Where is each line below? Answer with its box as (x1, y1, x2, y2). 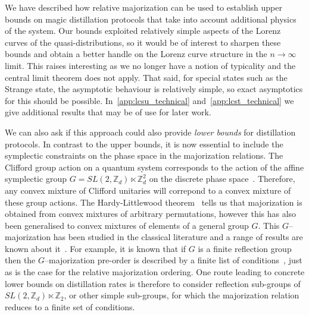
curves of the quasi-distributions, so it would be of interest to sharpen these (5, 36, 281, 48)
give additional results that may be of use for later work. (5, 106, 211, 118)
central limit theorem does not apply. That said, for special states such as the (5, 71, 288, 83)
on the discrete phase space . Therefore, (149, 172, 295, 185)
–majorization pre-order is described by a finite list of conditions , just (45, 254, 302, 266)
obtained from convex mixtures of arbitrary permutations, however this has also (5, 207, 296, 220)
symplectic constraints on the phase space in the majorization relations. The (5, 149, 283, 162)
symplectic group (5, 172, 67, 185)
